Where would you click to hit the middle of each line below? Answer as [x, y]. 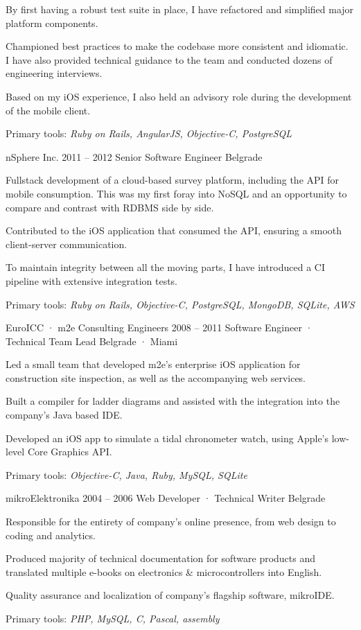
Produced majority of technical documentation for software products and [161, 558]
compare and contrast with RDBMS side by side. [110, 207]
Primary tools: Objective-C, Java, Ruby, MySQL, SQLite [126, 474]
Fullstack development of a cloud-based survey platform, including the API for [173, 180]
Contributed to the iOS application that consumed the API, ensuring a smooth [174, 230]
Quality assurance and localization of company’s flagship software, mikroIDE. [170, 595]
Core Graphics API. [70, 452]
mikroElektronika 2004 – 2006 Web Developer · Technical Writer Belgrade [166, 498]
